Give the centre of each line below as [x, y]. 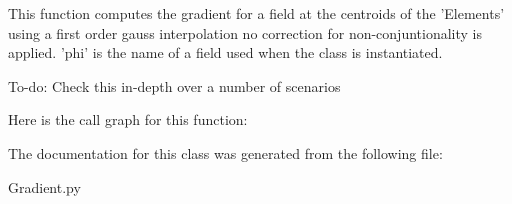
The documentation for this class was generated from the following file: [225, 152]
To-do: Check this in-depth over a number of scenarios [174, 85]
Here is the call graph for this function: [128, 119]
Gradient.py [44, 186]
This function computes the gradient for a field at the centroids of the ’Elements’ [256, 13]
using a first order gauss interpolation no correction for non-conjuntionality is [245, 32]
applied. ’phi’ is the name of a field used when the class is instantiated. [225, 52]
